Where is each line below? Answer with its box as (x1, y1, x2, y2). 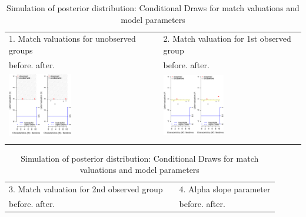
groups (9, 44, 33, 56)
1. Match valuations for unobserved (9, 32, 136, 45)
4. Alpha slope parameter (179, 183, 271, 195)
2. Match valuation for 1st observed (163, 32, 291, 45)
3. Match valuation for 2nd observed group (9, 183, 163, 195)
